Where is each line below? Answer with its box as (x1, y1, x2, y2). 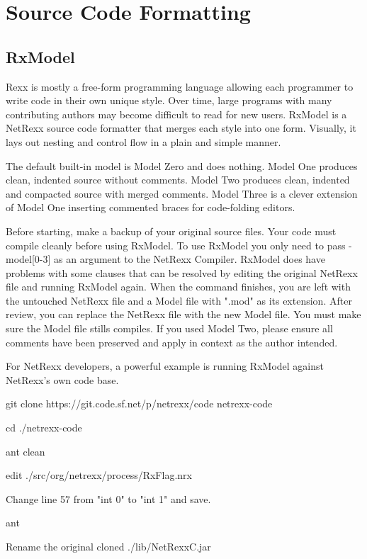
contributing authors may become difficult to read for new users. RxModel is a (6, 106, 347, 121)
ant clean (6, 444, 45, 458)
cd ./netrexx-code (6, 420, 82, 435)
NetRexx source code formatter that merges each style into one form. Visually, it (6, 120, 356, 135)
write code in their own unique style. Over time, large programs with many (6, 93, 332, 108)
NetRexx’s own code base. (6, 372, 119, 387)
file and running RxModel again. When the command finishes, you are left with (6, 279, 351, 294)
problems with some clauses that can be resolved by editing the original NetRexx (6, 265, 358, 280)
